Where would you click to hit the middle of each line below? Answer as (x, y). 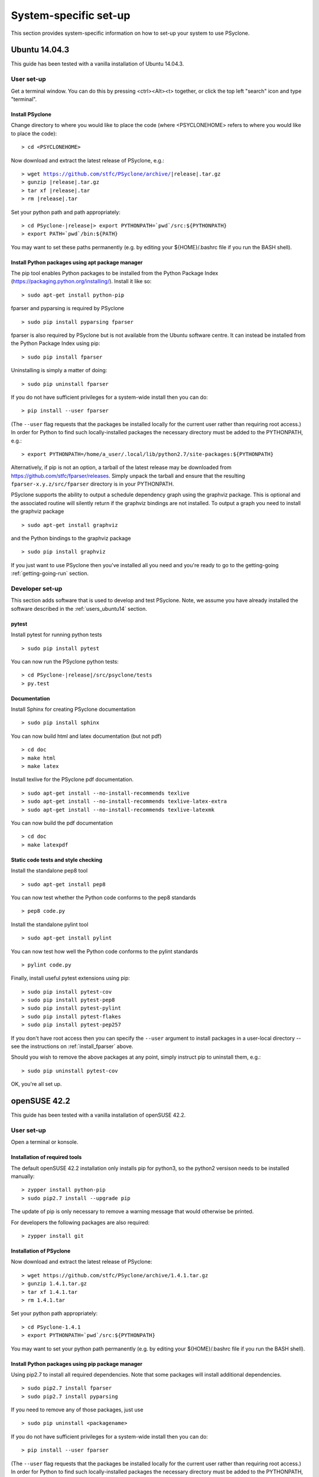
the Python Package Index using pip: (56, 343)
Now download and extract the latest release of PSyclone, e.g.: (88, 160)
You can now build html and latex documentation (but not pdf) (86, 736)
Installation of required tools (46, 1157)
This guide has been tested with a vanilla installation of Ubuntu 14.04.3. (97, 64)
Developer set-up (37, 588)
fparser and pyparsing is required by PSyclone (67, 308)
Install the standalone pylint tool (50, 924)
